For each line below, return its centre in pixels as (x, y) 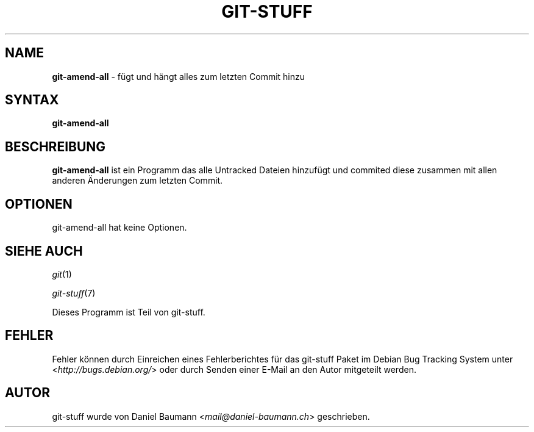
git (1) (62, 274)
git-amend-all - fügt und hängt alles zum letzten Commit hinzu (179, 76)
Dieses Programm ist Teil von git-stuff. (129, 312)
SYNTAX (32, 100)
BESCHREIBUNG (55, 146)
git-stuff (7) (74, 293)
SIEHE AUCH (44, 251)
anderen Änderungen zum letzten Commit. (137, 181)
